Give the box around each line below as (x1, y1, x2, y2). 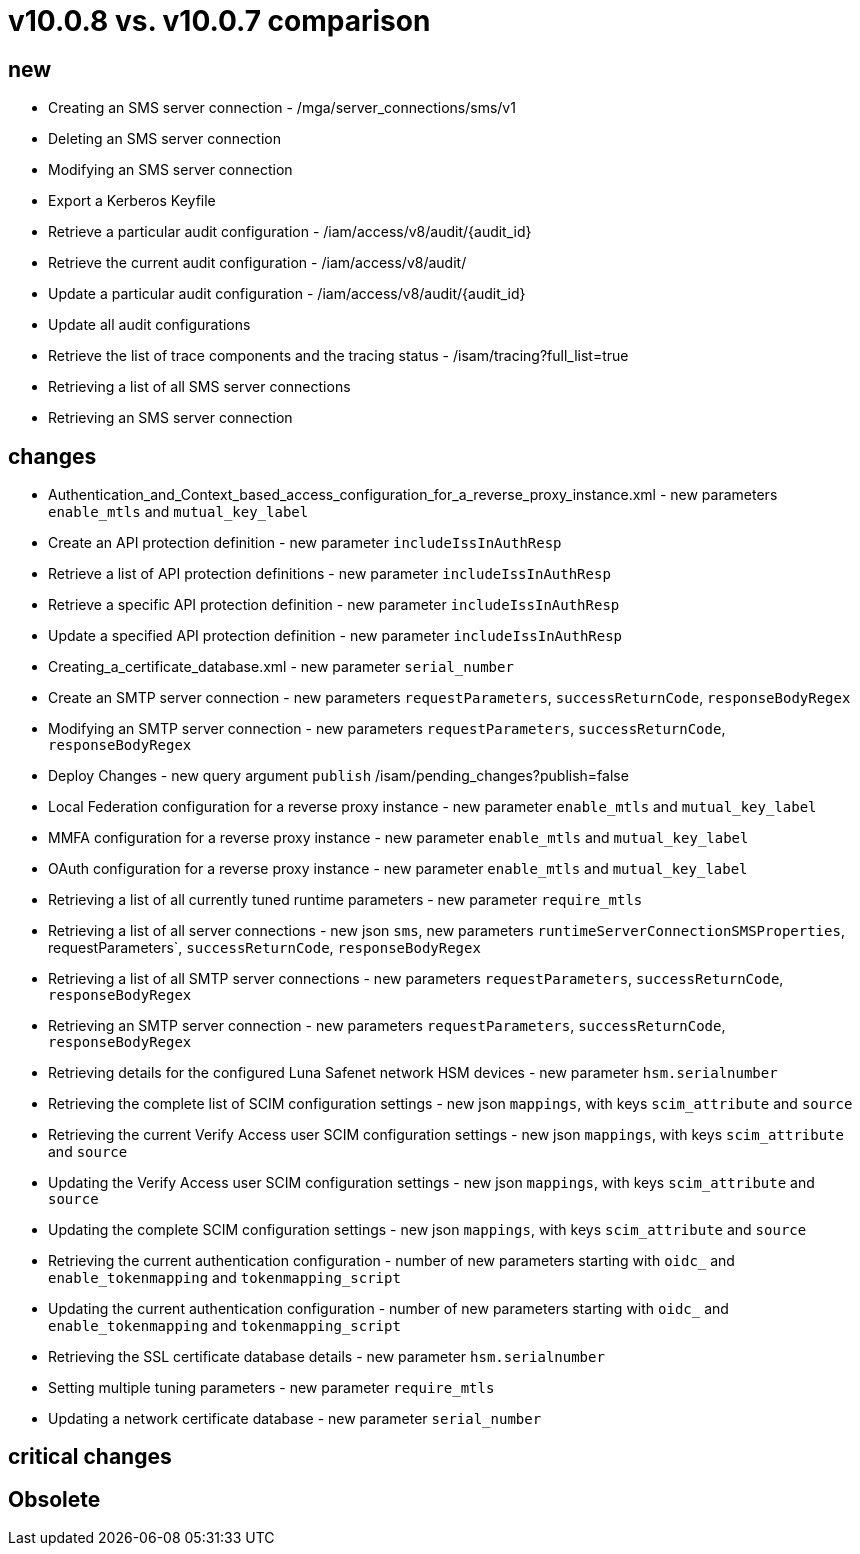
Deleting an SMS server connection (48, 130, 281, 148)
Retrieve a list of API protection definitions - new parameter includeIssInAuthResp (48, 565, 611, 583)
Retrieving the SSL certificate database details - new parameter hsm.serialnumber (48, 1348, 605, 1366)
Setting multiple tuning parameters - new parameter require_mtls (48, 1379, 495, 1397)
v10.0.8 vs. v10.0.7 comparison (8, 4, 431, 38)
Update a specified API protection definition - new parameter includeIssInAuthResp (48, 627, 623, 645)
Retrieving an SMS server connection (48, 409, 293, 427)
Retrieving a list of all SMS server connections (48, 378, 351, 396)
